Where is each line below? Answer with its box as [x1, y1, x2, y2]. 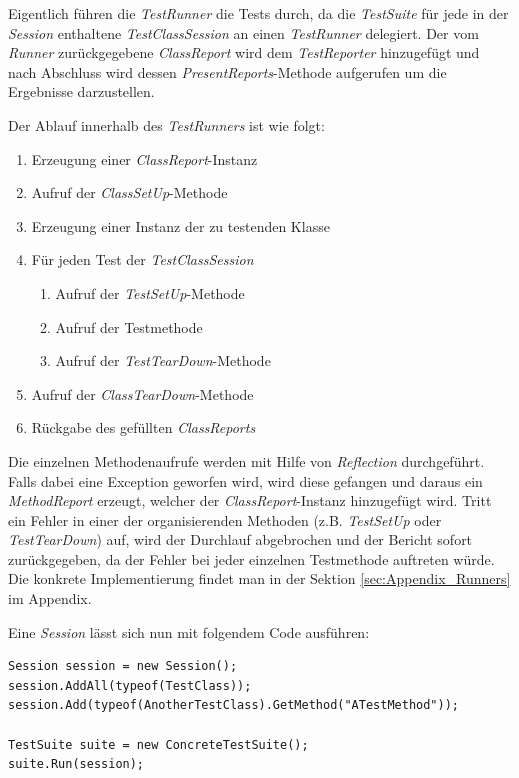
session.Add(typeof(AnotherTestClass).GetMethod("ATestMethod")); [8, 698, 460, 713]
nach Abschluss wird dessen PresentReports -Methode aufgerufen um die [8, 61, 447, 82]
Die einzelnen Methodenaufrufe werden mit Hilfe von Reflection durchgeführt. [8, 450, 485, 471]
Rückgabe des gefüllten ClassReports [31, 417, 256, 438]
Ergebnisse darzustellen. [8, 81, 155, 102]
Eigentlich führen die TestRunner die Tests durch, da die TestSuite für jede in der [8, 3, 509, 23]
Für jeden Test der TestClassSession [31, 249, 254, 270]
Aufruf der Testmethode [55, 316, 203, 337]
